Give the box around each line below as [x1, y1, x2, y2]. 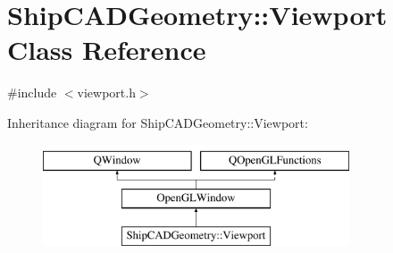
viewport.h [77, 83, 136, 102]
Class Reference [7, 31, 206, 68]
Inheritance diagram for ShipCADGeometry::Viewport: [7, 113, 308, 131]
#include [7, 83, 57, 102]
